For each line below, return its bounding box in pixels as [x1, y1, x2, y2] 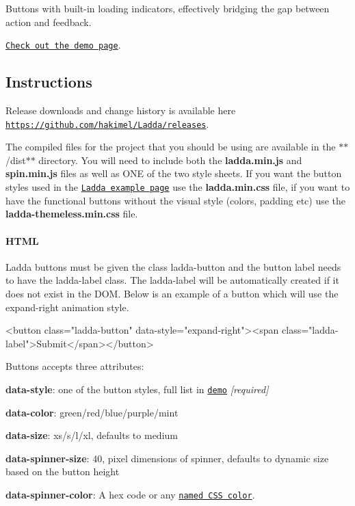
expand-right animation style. [5, 299, 129, 314]
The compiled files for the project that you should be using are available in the [5, 139, 336, 154]
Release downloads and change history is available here [5, 103, 236, 118]
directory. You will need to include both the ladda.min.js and [38, 152, 302, 167]
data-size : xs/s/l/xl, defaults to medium [5, 428, 178, 442]
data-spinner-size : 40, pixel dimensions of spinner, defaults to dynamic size [5, 451, 329, 465]
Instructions [5, 71, 92, 92]
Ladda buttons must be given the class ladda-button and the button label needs [5, 259, 341, 274]
